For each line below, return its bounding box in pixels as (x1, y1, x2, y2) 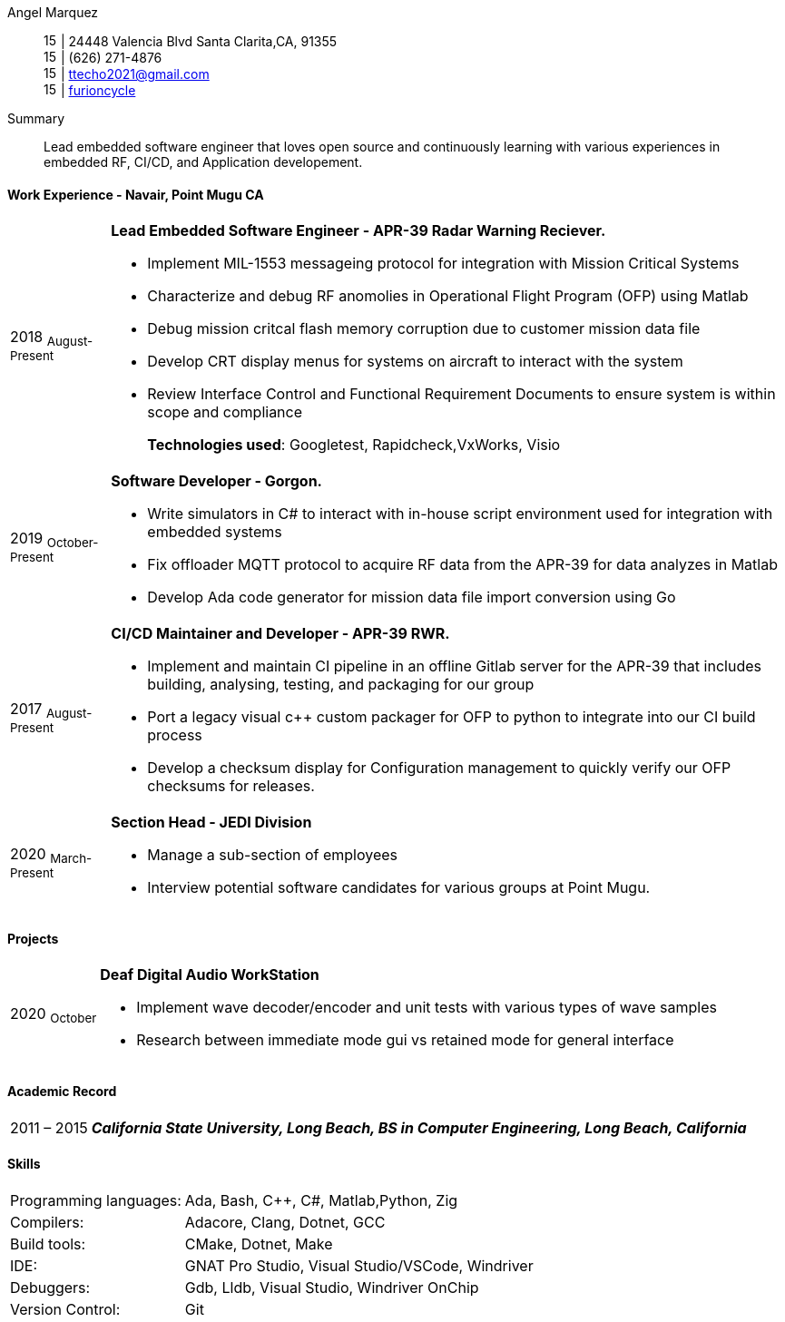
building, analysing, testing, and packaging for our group (147, 675, 535, 694)
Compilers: (10, 1212, 84, 1231)
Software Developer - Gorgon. (111, 472, 322, 491)
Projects (7, 930, 59, 946)
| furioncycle (60, 83, 136, 98)
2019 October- (10, 528, 99, 550)
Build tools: (10, 1234, 86, 1253)
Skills (7, 1156, 41, 1172)
